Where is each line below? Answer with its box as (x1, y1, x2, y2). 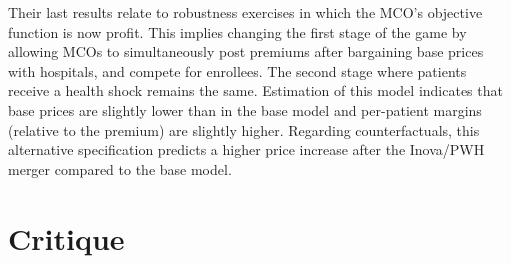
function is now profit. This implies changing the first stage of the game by (8, 21, 467, 42)
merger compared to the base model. (8, 158, 232, 179)
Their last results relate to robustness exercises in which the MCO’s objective (8, 2, 483, 22)
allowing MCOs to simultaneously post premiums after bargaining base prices (8, 41, 484, 62)
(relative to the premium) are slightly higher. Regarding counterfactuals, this (8, 119, 480, 140)
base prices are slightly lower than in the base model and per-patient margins (8, 99, 482, 120)
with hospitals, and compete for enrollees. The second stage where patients (8, 60, 467, 81)
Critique (8, 217, 125, 258)
